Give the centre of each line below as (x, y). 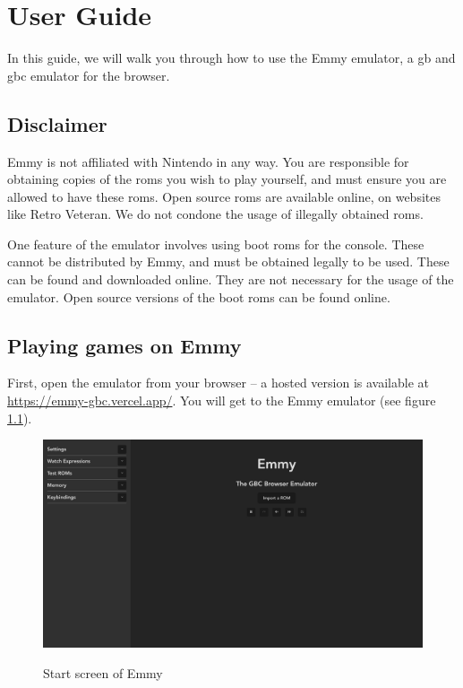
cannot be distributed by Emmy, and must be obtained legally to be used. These (228, 261)
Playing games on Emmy (124, 345)
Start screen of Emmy (103, 672)
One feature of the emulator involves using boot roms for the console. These (216, 244)
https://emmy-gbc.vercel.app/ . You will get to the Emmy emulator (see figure (222, 401)
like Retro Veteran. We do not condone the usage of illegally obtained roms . (215, 214)
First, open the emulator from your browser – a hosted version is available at (219, 383)
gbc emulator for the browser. (89, 75)
